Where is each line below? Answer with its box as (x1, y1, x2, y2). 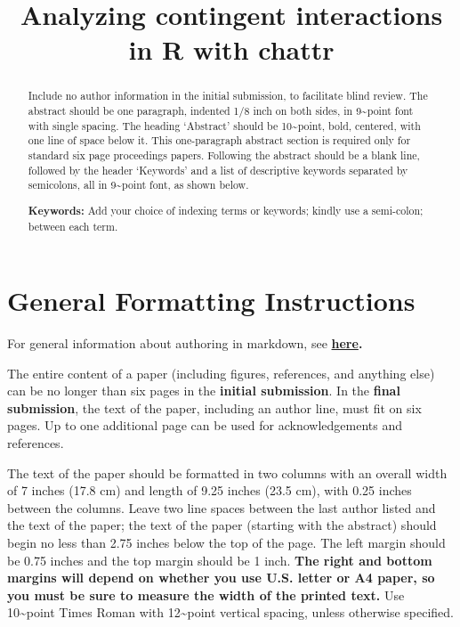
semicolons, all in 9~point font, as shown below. (28, 177, 249, 192)
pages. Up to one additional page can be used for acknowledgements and (7, 416, 402, 435)
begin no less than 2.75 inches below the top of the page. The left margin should (7, 533, 446, 552)
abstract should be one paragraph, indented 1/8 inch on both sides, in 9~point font (28, 103, 414, 118)
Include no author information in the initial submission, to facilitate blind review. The (28, 88, 428, 103)
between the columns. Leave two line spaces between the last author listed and (7, 498, 436, 517)
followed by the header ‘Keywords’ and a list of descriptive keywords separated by (28, 162, 408, 177)
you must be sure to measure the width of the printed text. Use (7, 585, 405, 604)
